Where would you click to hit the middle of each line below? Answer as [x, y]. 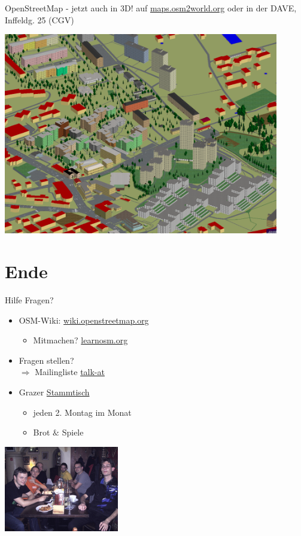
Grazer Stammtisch [54, 392]
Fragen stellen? [46, 360]
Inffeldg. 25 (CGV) [39, 19]
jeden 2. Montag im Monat [82, 412]
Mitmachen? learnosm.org [80, 340]
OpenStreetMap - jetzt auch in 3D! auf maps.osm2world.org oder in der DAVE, [151, 8]
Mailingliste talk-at [70, 372]
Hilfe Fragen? [29, 300]
